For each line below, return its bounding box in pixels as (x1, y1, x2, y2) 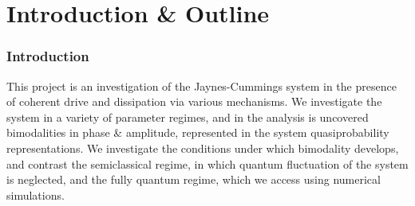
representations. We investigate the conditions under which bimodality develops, (6, 139, 399, 156)
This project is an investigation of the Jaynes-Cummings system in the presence (6, 77, 397, 94)
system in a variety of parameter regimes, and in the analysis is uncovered (6, 108, 369, 125)
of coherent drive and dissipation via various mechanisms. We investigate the (6, 93, 382, 110)
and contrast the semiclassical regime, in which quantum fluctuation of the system (6, 155, 409, 172)
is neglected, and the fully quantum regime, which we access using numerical (6, 171, 381, 188)
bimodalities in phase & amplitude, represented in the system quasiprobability (6, 124, 389, 141)
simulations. (6, 186, 65, 203)
